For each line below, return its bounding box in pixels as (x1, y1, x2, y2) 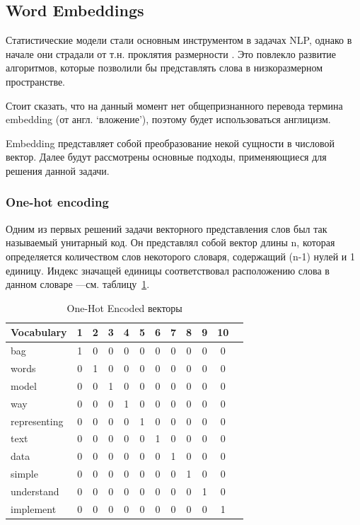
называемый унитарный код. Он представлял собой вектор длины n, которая (6, 235, 335, 250)
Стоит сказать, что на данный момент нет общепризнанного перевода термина (6, 98, 343, 112)
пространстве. (6, 74, 66, 88)
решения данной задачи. (6, 163, 110, 178)
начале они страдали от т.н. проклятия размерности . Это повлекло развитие (6, 46, 337, 61)
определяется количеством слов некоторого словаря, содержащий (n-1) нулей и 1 (6, 248, 355, 263)
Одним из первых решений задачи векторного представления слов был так (6, 221, 327, 236)
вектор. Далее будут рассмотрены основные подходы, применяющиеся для (6, 149, 327, 164)
